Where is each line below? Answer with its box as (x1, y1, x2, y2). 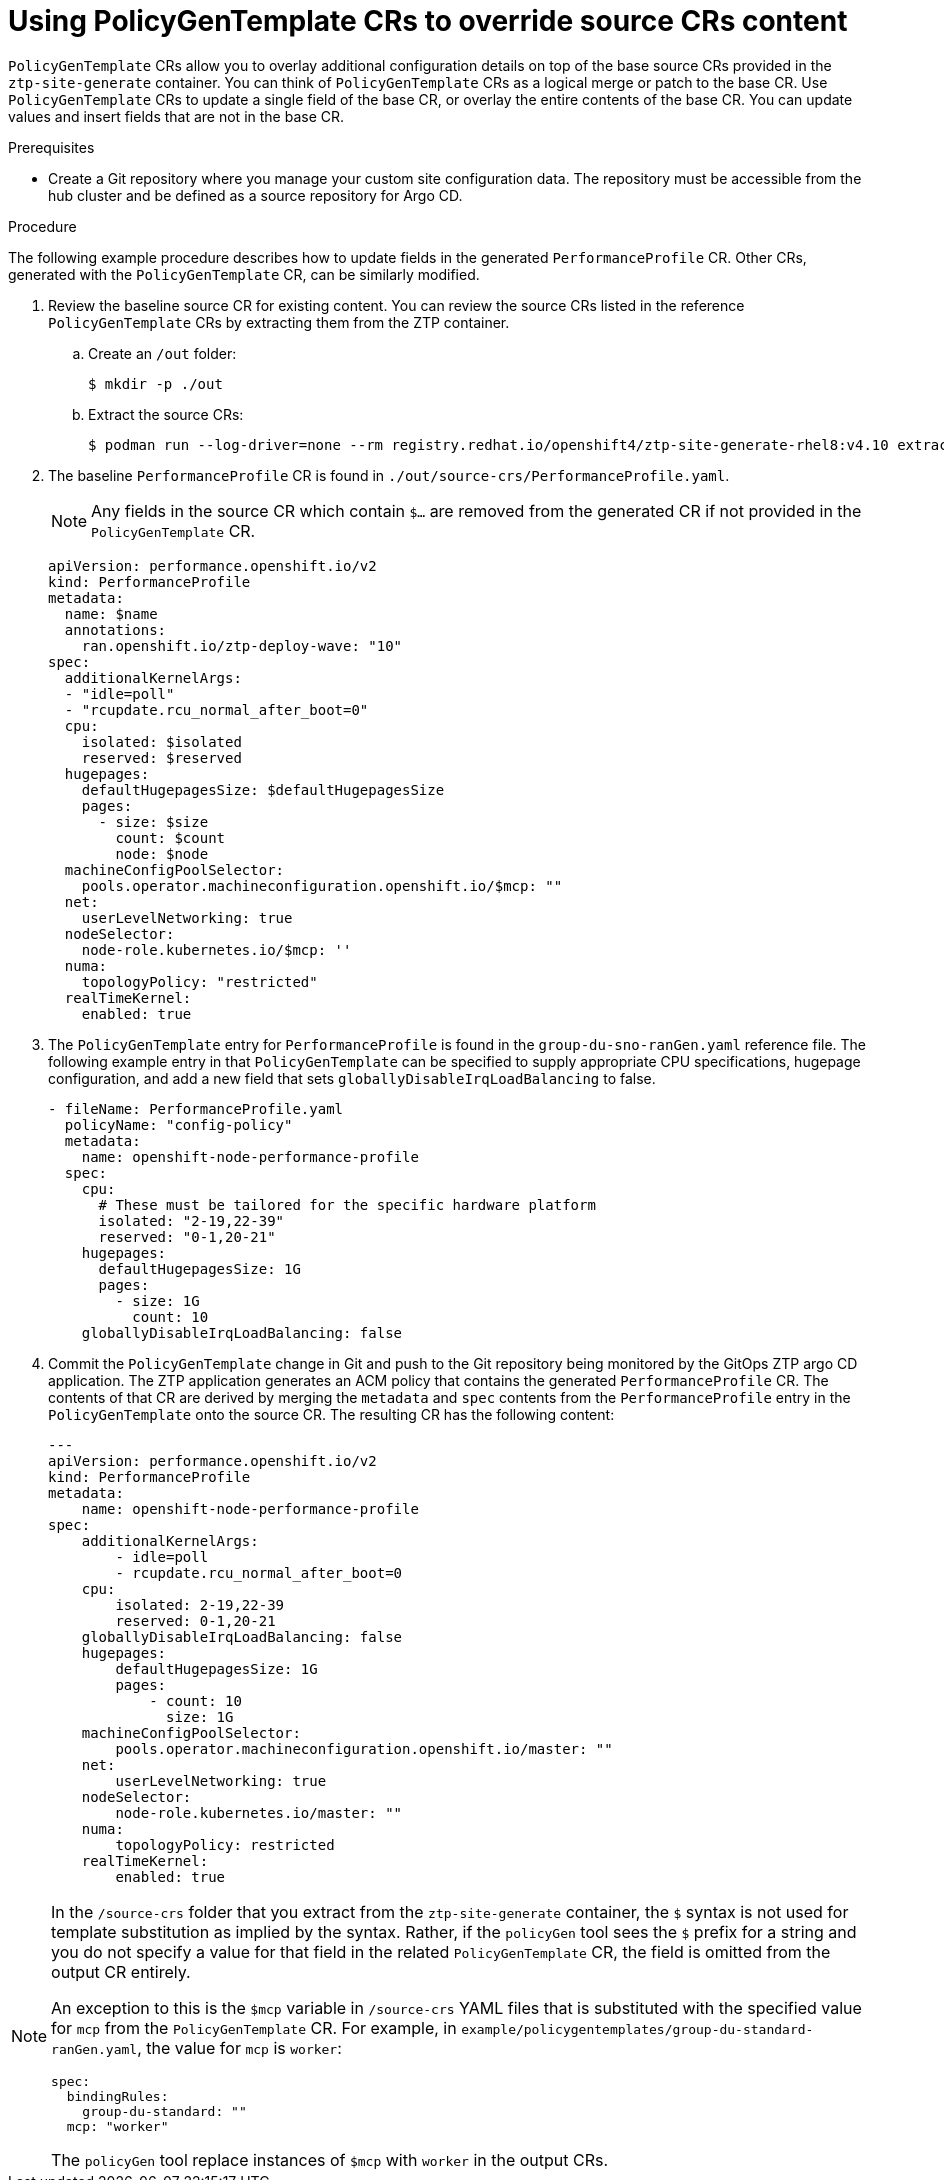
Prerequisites (8, 138, 95, 156)
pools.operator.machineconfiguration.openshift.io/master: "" (115, 1740, 613, 1757)
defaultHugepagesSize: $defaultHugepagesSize (81, 781, 445, 798)
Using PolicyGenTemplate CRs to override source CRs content (8, 4, 848, 38)
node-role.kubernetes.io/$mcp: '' (81, 941, 352, 958)
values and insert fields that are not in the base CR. (8, 107, 345, 125)
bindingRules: (66, 2088, 169, 2104)
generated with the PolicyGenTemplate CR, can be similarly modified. (8, 265, 480, 283)
